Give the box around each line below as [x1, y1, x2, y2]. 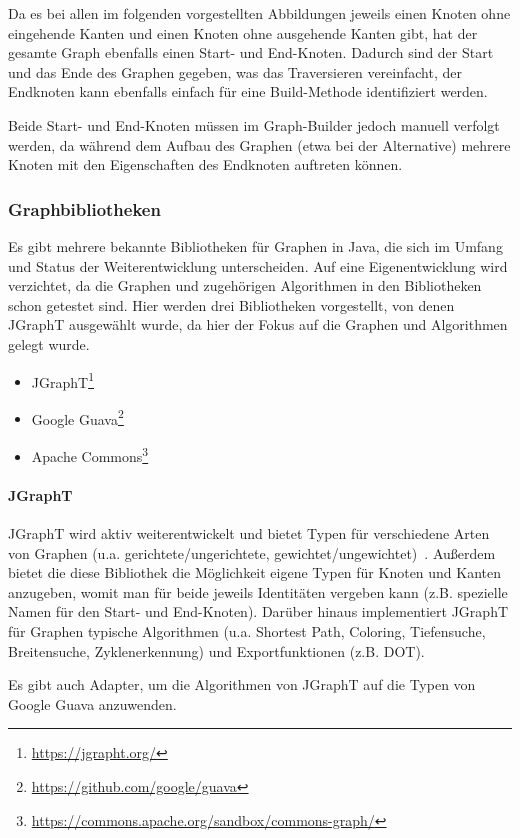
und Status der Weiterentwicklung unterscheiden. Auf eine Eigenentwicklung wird [8, 255, 508, 276]
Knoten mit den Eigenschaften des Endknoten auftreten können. [8, 154, 403, 175]
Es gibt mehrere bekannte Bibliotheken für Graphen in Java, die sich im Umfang [8, 235, 503, 256]
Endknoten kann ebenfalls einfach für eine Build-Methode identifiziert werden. [8, 81, 488, 102]
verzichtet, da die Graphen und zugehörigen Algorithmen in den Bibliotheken [8, 275, 482, 296]
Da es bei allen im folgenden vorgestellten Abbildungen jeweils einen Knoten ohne [8, 3, 511, 23]
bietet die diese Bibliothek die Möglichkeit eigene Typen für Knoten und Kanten [8, 562, 502, 583]
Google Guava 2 [31, 405, 124, 429]
